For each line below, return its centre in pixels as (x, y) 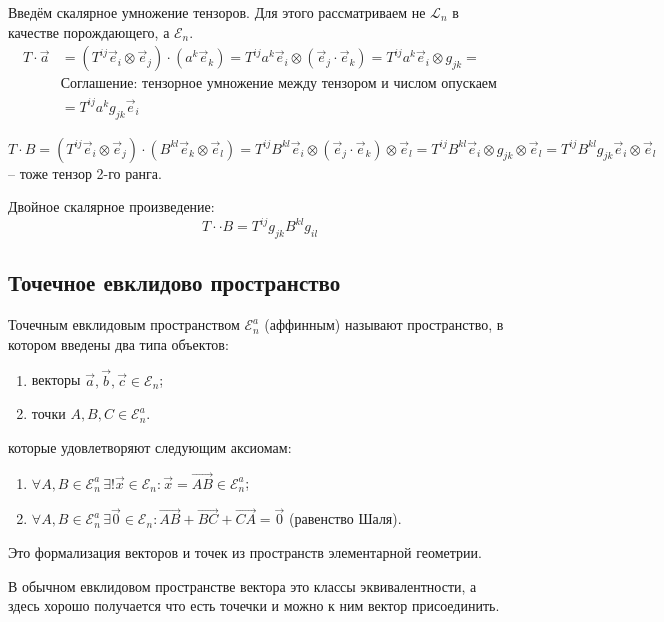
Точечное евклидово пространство (174, 282)
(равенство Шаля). (345, 518)
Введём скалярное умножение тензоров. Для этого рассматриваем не (217, 12)
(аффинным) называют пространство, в (384, 324)
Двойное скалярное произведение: (111, 206)
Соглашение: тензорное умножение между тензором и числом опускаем (278, 84)
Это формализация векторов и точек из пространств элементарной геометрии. (245, 552)
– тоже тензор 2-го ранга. (85, 172)
